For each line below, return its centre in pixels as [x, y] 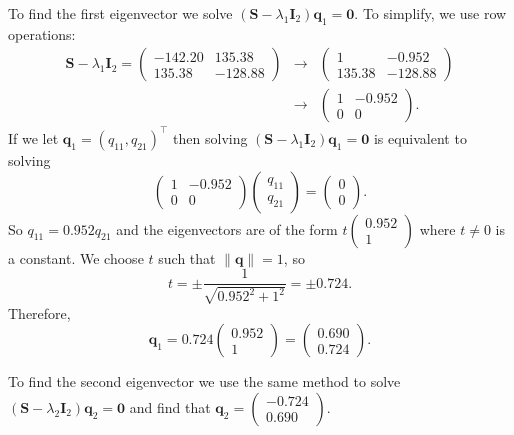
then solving [210, 137]
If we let [33, 137]
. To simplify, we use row [430, 13]
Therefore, [39, 312]
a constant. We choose [76, 257]
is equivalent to [420, 137]
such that [187, 257]
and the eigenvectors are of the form [227, 228]
